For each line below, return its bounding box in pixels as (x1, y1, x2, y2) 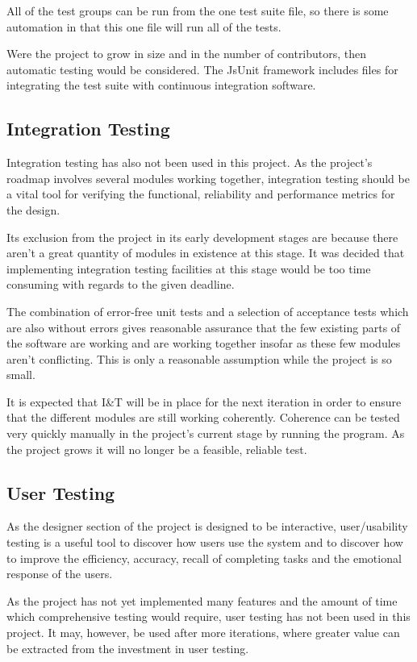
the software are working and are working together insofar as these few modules (6, 335, 401, 352)
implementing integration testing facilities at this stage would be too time (6, 260, 371, 277)
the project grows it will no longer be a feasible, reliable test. (6, 440, 307, 457)
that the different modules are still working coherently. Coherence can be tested (6, 409, 400, 426)
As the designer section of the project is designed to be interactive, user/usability (6, 518, 408, 535)
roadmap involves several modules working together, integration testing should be (6, 169, 410, 186)
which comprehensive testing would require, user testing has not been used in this (6, 608, 411, 625)
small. (6, 366, 35, 383)
